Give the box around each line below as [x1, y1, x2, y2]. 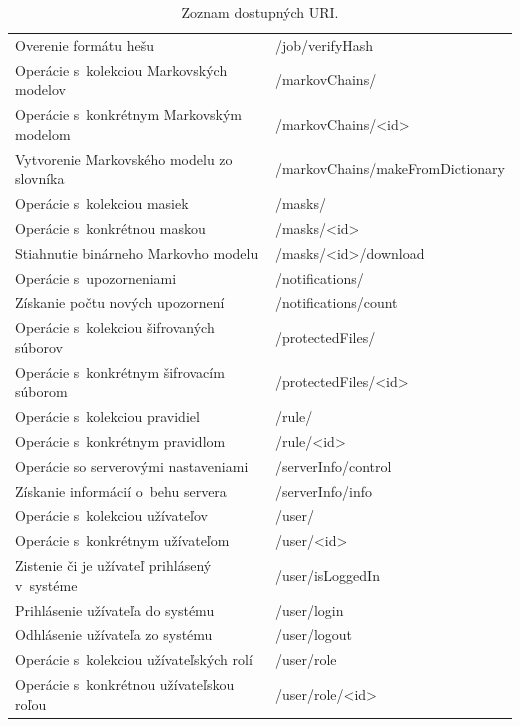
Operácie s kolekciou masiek [15, 193, 189, 213]
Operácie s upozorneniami [15, 267, 177, 288]
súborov [15, 336, 63, 357]
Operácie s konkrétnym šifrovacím [15, 361, 225, 382]
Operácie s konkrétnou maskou [15, 217, 206, 238]
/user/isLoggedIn [274, 564, 380, 585]
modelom [15, 123, 71, 144]
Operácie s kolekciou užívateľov [15, 505, 208, 526]
